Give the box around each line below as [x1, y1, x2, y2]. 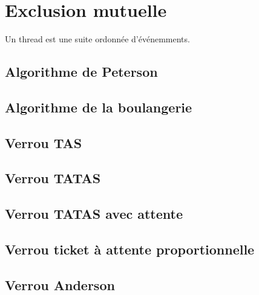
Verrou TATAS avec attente [5, 204, 183, 223]
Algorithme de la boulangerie [5, 97, 192, 116]
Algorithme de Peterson [5, 62, 158, 81]
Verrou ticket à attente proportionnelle [5, 240, 255, 259]
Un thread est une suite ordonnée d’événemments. [5, 33, 190, 45]
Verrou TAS [5, 133, 82, 152]
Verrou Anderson [5, 275, 115, 294]
